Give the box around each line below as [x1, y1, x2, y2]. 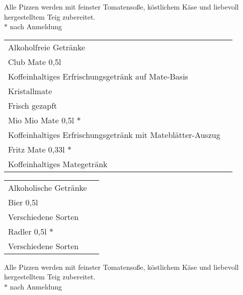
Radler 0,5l [8, 225, 47, 237]
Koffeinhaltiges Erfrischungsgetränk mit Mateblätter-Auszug [8, 128, 220, 140]
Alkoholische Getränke [8, 181, 87, 193]
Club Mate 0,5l [8, 55, 61, 67]
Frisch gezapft [8, 99, 57, 111]
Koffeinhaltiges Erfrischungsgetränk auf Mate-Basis [8, 70, 188, 82]
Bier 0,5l [8, 196, 38, 208]
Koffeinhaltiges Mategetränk [8, 158, 108, 170]
